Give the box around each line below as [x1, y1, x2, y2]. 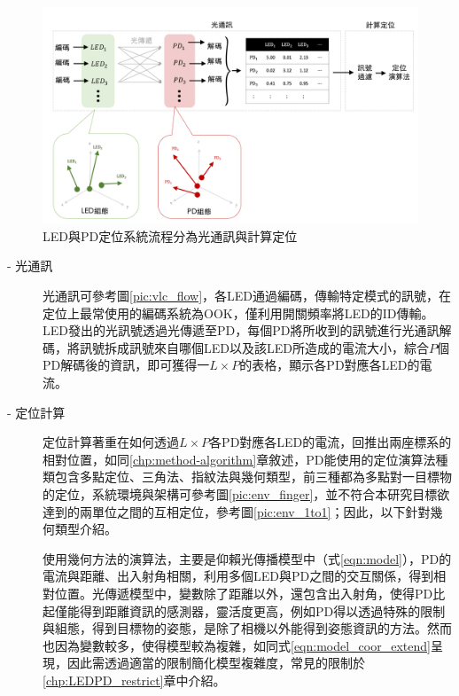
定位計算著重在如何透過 [43, 433, 179, 451]
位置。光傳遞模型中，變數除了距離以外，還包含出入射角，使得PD [54, 583, 433, 602]
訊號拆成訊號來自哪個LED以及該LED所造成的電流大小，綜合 [79, 338, 429, 356]
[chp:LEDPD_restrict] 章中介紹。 [43, 670, 226, 689]
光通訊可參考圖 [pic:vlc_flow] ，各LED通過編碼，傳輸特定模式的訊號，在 [43, 286, 452, 305]
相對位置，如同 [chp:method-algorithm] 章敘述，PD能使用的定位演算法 [43, 450, 436, 468]
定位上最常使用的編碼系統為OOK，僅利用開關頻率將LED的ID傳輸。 [43, 303, 434, 322]
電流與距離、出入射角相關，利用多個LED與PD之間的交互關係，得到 [43, 567, 434, 585]
